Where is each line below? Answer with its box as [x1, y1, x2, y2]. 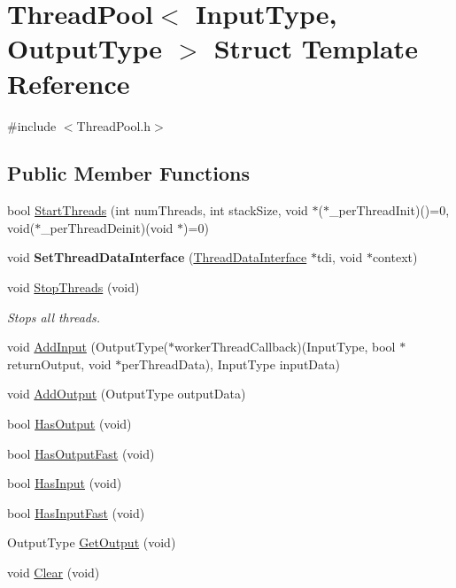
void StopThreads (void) [7, 278, 140, 297]
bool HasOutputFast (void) [7, 444, 155, 462]
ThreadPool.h [76, 116, 151, 135]
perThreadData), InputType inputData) [121, 354, 340, 373]
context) [372, 248, 418, 267]
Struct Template [213, 30, 418, 66]
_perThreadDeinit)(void [41, 218, 174, 236]
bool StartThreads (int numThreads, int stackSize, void [7, 201, 308, 220]
